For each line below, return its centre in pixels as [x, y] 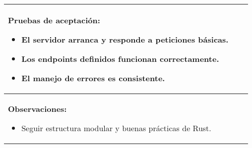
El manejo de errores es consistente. [93, 78]
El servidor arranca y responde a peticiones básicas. [125, 39]
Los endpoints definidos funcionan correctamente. [120, 59]
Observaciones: [37, 109]
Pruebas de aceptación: [54, 20]
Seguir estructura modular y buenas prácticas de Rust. [116, 128]
